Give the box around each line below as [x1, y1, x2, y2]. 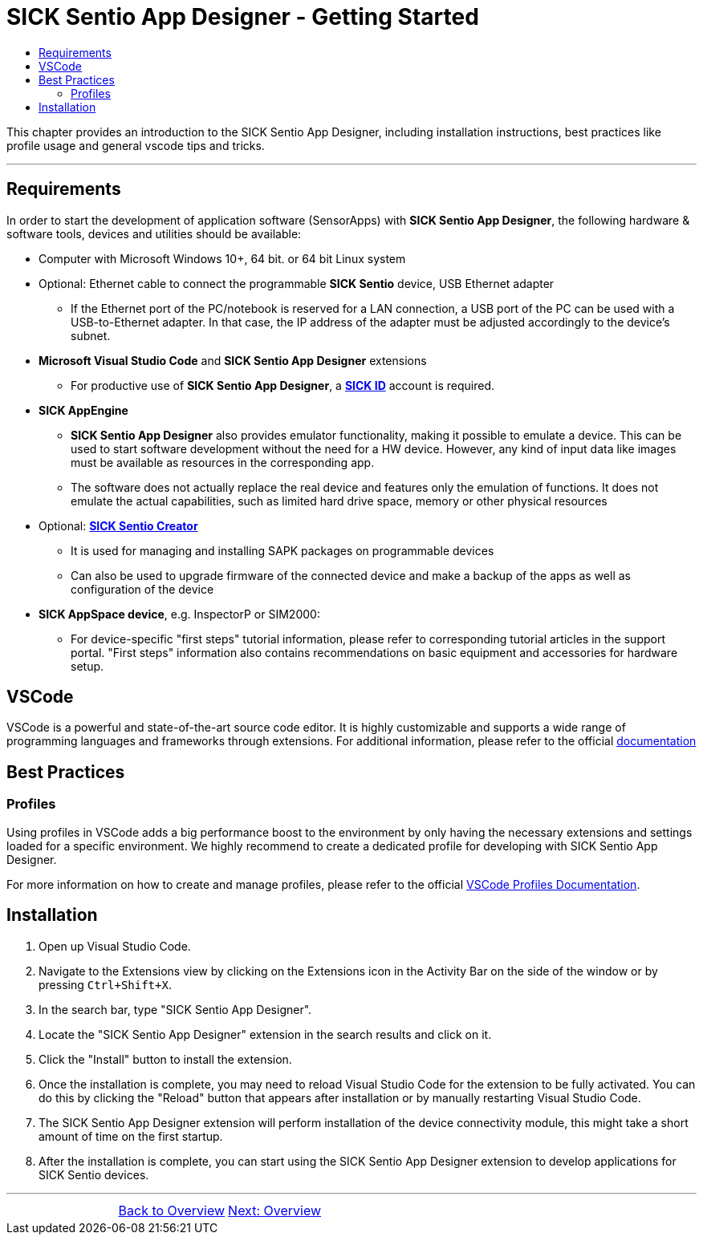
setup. [71, 659, 104, 673]
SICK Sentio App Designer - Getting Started [6, 3, 479, 30]
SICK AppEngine [39, 403, 128, 417]
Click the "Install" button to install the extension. [39, 1052, 292, 1066]
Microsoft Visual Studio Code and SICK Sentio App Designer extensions [39, 353, 427, 367]
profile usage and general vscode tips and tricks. [6, 138, 265, 152]
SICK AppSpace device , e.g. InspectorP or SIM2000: [39, 606, 320, 621]
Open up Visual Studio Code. [39, 939, 191, 953]
